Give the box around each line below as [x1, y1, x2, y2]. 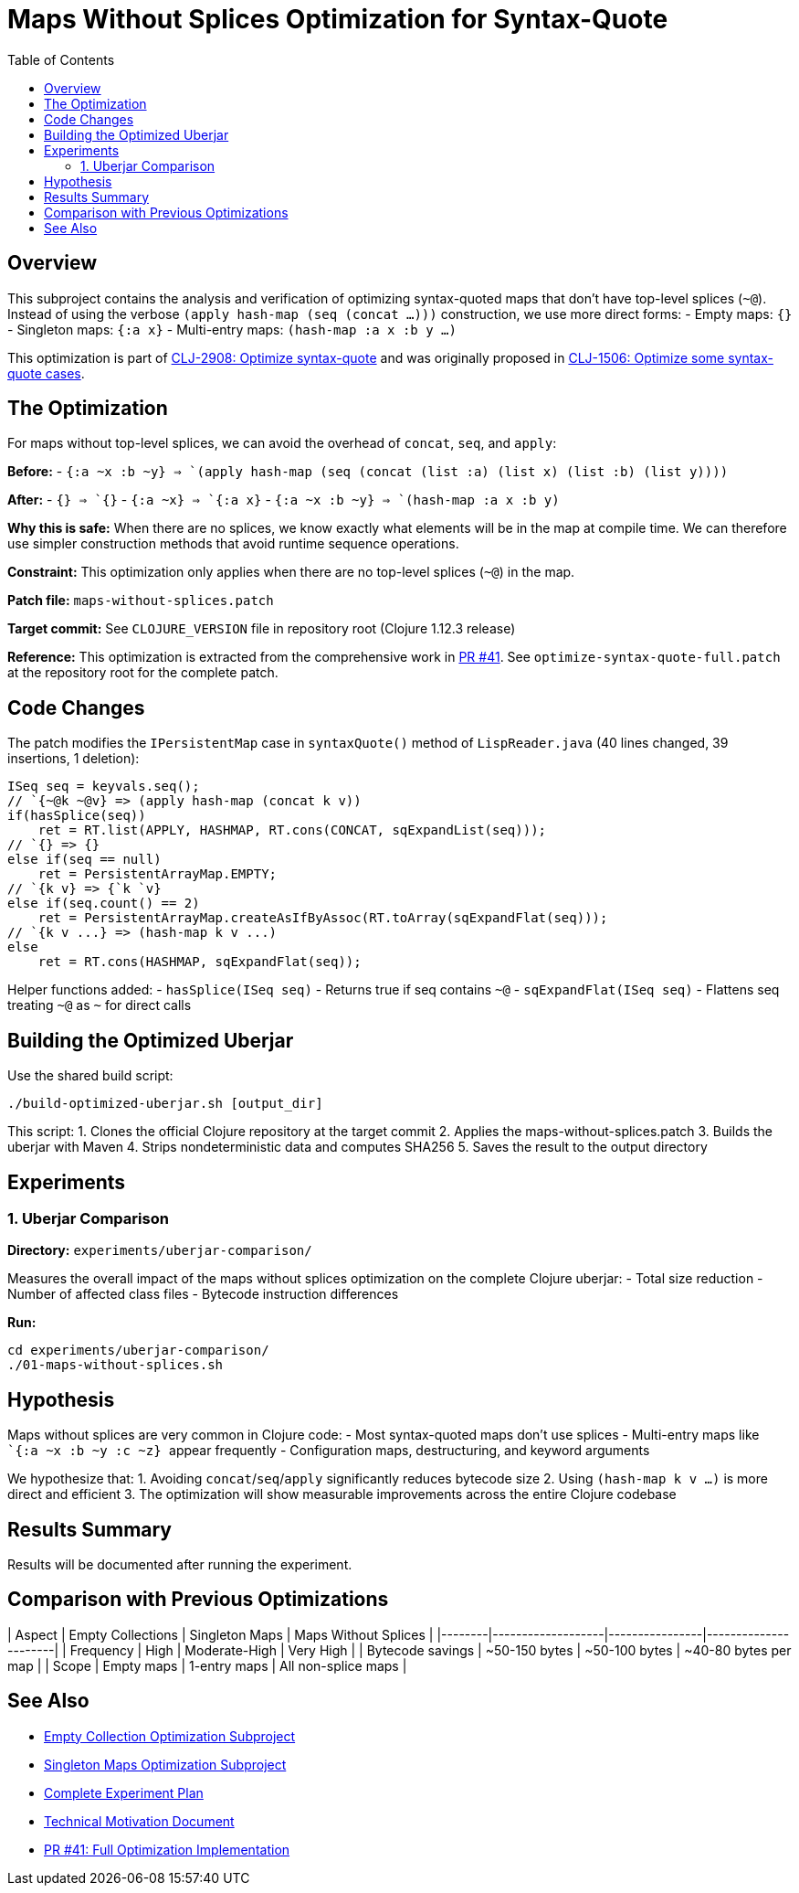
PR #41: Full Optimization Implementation [44, 1841, 290, 1857]
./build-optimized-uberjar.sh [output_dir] [7, 1096, 323, 1111]
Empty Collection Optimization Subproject [44, 1728, 296, 1744]
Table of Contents [7, 51, 115, 68]
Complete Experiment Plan [44, 1784, 204, 1801]
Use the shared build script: [7, 1068, 173, 1084]
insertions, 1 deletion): [7, 750, 140, 767]
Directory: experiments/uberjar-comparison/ [7, 1242, 312, 1259]
